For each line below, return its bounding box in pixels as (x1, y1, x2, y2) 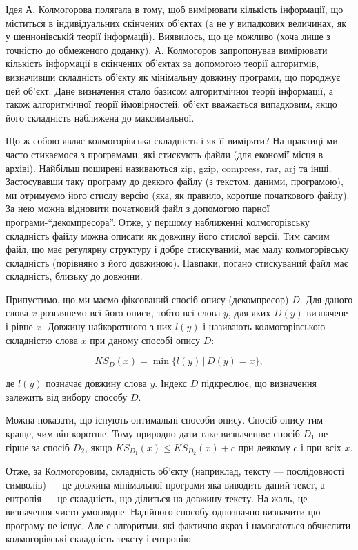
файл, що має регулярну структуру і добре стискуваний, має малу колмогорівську (6, 242, 349, 256)
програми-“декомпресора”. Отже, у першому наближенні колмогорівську (6, 214, 310, 229)
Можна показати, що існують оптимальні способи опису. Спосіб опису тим (6, 413, 324, 427)
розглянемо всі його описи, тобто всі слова (40, 305, 221, 320)
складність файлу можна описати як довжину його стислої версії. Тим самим (6, 228, 330, 243)
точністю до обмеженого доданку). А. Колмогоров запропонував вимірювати (6, 42, 328, 57)
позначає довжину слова (46, 376, 147, 390)
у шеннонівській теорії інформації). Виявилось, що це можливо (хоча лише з (6, 29, 330, 44)
